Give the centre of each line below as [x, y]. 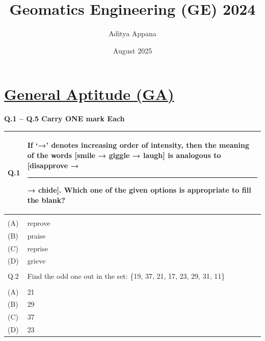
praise [36, 235]
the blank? [46, 200]
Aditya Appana [132, 33]
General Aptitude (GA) [89, 94]
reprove [39, 222]
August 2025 [132, 50]
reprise [38, 248]
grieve [36, 261]
